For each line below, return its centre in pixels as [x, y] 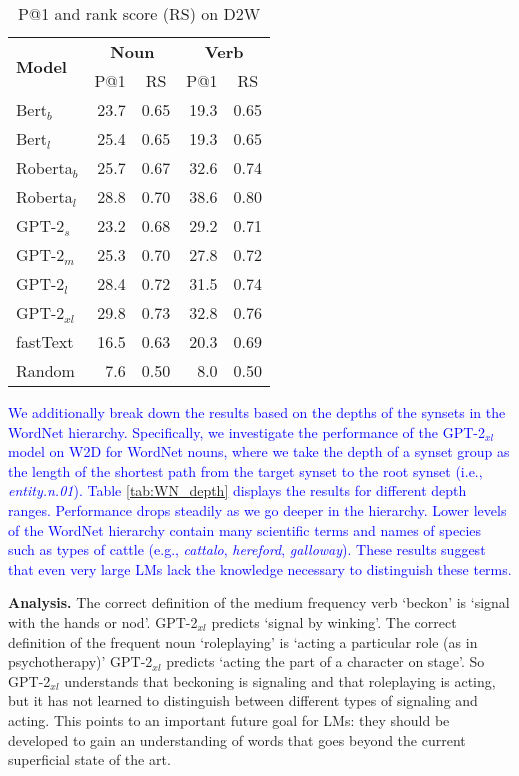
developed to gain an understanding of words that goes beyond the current [237, 739]
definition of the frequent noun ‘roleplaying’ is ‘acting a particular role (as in [243, 641]
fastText [45, 341]
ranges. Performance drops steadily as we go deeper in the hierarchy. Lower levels [257, 509]
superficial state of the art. [89, 759]
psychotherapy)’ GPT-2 [80, 661]
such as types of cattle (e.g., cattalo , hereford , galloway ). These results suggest [247, 549]
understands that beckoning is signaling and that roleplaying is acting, [280, 680]
